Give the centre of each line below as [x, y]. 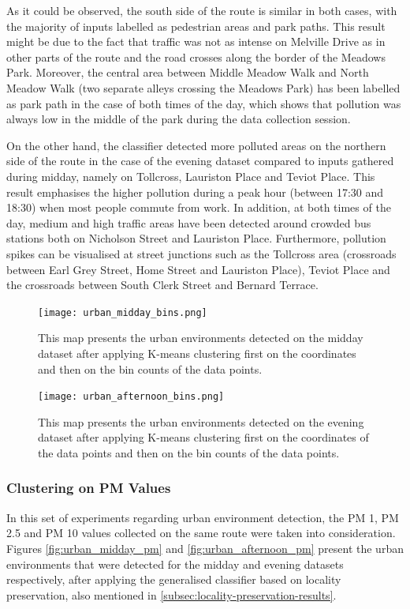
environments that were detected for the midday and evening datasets [175, 564]
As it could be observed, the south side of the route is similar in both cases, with [202, 10]
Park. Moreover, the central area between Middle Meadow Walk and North [188, 72]
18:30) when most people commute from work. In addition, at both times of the [199, 207]
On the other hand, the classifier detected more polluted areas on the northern [196, 145]
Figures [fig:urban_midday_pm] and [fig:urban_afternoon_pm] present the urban [205, 548]
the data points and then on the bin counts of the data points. [189, 452]
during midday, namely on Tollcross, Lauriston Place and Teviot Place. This [191, 176]
